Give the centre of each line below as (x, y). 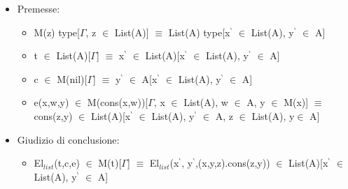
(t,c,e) (67, 163)
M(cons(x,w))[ (118, 102)
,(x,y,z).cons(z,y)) (232, 163)
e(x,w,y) (51, 102)
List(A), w (206, 102)
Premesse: (39, 8)
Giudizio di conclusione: (68, 139)
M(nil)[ (72, 78)
